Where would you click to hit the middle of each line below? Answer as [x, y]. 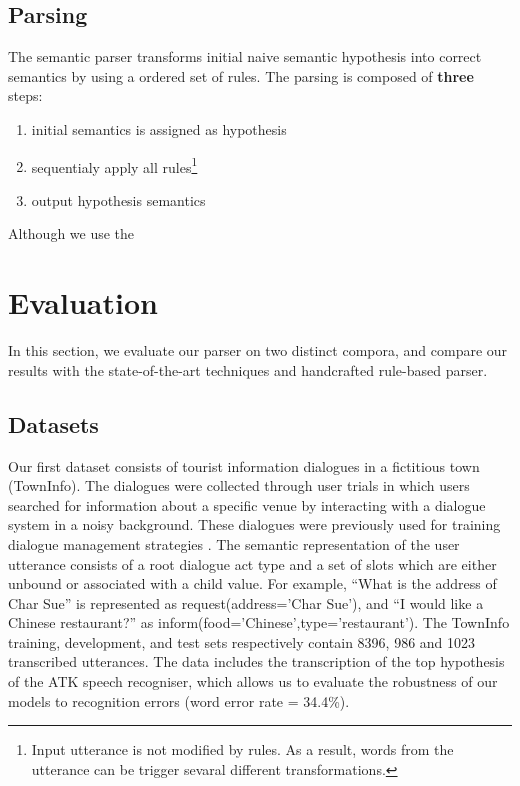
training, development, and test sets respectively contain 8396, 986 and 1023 [242, 641]
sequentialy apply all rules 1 [114, 165]
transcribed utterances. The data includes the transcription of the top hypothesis [256, 661]
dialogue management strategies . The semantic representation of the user [234, 543]
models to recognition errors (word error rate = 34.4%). [179, 700]
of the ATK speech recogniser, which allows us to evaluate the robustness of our [253, 681]
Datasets [53, 423]
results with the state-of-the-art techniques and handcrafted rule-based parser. [248, 369]
